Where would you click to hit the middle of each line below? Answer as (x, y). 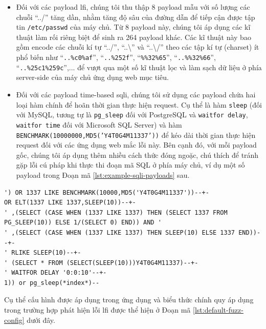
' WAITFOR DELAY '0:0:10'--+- (56, 273)
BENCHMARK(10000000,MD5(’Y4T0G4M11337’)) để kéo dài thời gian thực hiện (136, 135)
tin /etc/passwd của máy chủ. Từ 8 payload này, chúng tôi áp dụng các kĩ (133, 27)
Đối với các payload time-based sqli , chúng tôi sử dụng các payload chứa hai (136, 94)
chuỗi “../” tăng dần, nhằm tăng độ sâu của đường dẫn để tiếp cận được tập (136, 17)
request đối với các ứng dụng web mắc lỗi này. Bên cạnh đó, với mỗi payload (136, 145)
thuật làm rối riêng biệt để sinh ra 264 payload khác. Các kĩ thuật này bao (134, 37)
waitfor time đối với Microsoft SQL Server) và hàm (99, 124)
